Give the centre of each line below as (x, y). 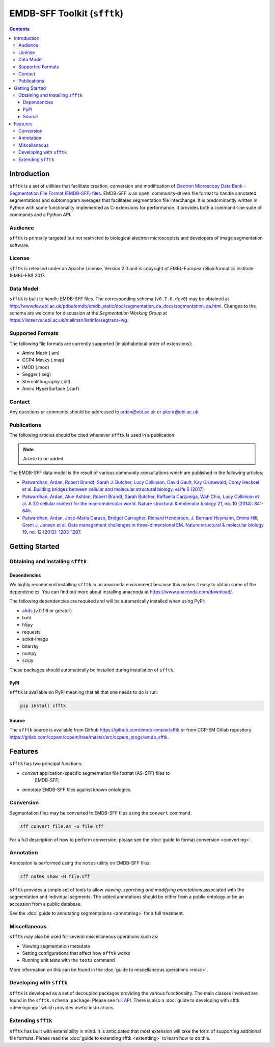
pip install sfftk (43, 706)
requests (31, 632)
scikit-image (35, 639)
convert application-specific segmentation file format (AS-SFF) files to (96, 773)
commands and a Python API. (40, 215)
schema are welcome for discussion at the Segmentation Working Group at (88, 313)
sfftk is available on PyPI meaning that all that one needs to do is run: (84, 692)
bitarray (30, 646)
